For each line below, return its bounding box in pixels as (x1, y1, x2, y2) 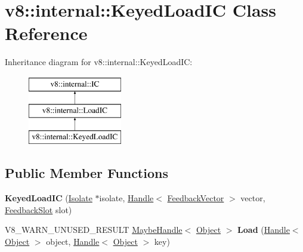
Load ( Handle (237, 223, 290, 236)
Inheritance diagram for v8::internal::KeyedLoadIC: (5, 56, 193, 68)
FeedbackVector (167, 192, 224, 204)
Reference (5, 21, 88, 45)
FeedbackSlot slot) (5, 203, 72, 216)
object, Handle (46, 235, 100, 247)
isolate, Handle (99, 192, 154, 204)
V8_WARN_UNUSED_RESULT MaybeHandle (5, 223, 183, 236)
